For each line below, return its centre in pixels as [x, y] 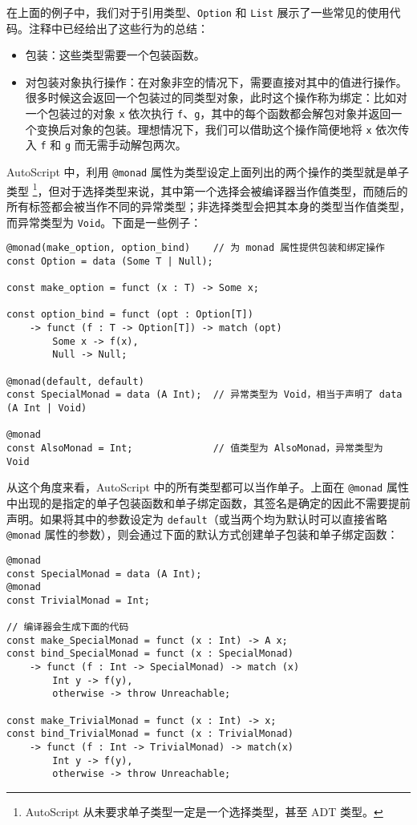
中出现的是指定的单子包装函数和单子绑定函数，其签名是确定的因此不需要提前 [208, 502]
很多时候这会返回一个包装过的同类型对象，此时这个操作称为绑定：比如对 [216, 97]
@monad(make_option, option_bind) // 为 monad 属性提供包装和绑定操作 [196, 248]
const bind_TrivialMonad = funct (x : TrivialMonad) [150, 734]
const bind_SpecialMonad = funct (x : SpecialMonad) [150, 654]
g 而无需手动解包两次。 [126, 145]
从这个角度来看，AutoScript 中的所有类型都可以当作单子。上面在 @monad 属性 [208, 487]
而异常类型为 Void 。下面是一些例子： [104, 222]
